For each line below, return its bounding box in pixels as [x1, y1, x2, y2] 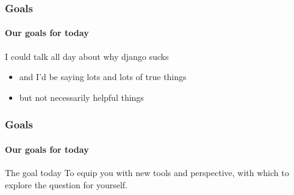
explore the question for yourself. [5, 178, 127, 191]
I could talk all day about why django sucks [5, 50, 169, 62]
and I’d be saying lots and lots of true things [19, 70, 187, 83]
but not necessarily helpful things [19, 90, 144, 103]
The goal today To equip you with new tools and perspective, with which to [5, 166, 289, 179]
